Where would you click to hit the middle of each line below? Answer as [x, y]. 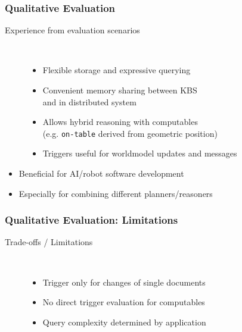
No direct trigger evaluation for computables [124, 302]
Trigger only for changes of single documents [124, 282]
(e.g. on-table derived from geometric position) [130, 133]
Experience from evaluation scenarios [72, 30]
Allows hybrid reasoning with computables [120, 122]
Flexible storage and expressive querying [117, 70]
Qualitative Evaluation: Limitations [91, 220]
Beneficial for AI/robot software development [101, 173]
